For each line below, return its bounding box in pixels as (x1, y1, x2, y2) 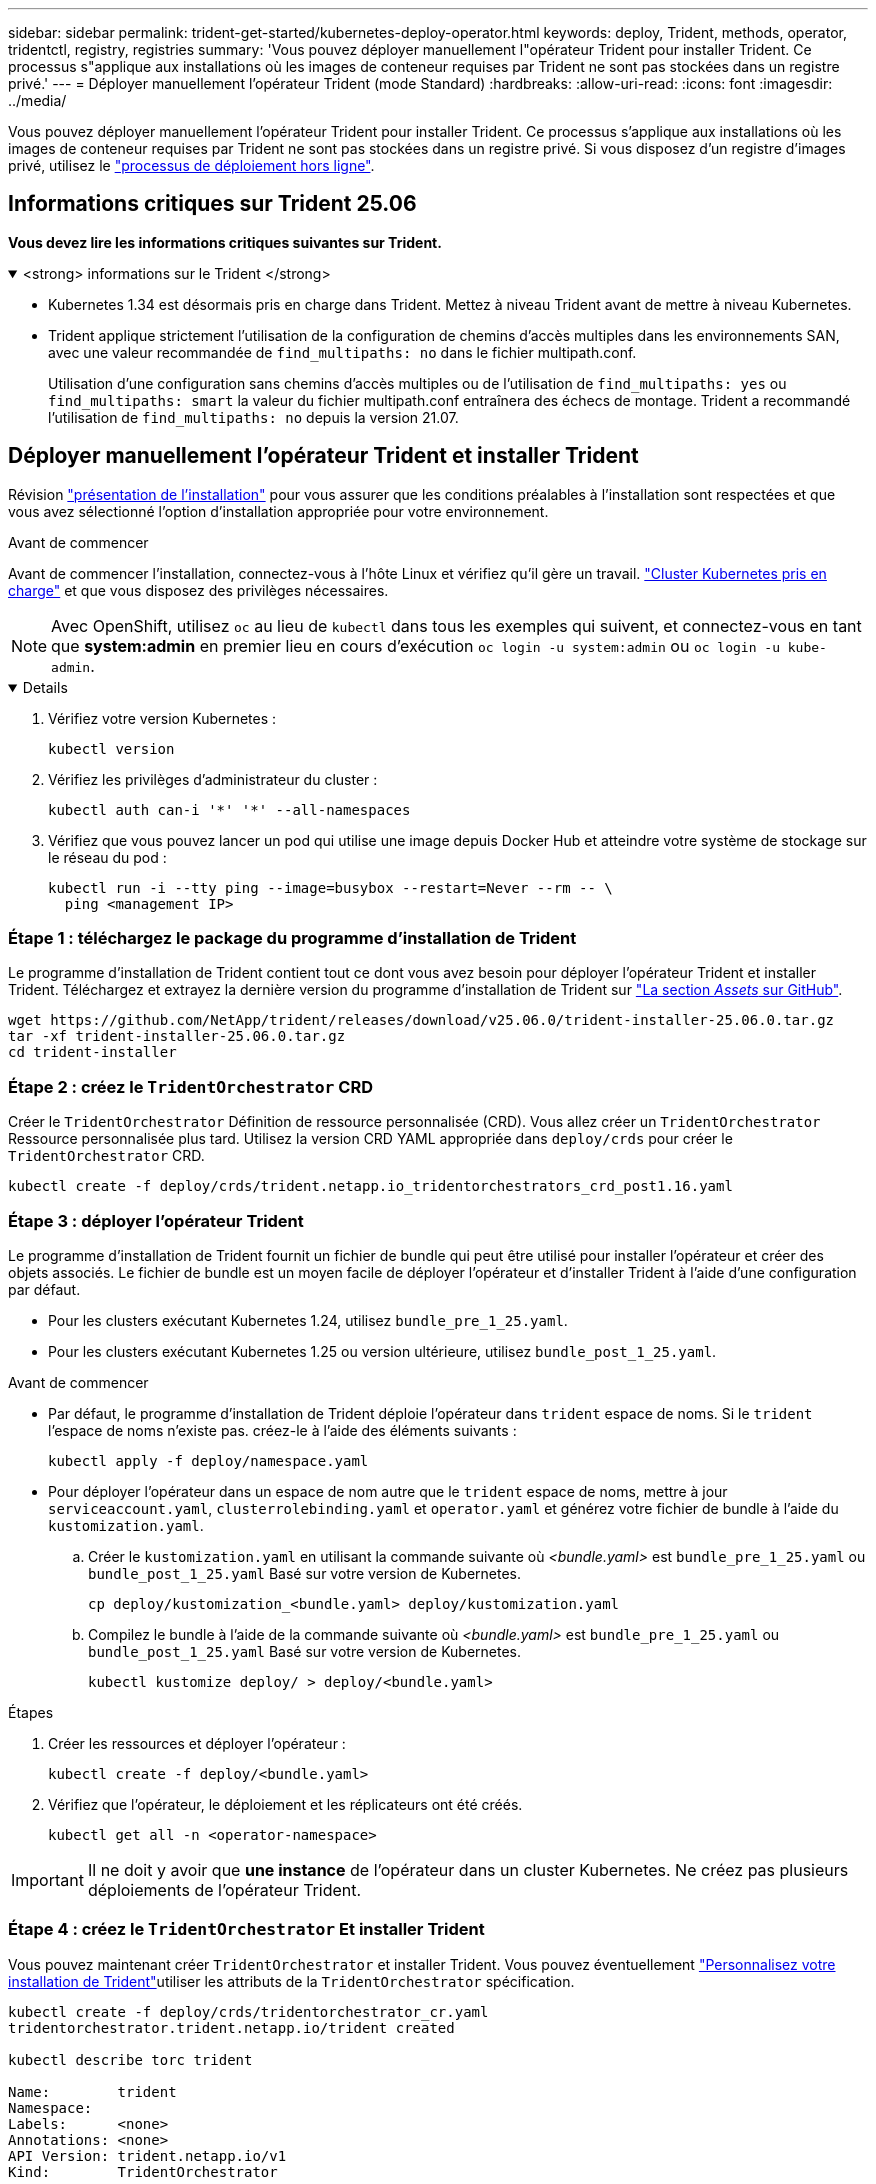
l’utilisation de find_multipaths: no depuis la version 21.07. (48, 408, 459, 426)
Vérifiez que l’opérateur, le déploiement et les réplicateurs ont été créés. (48, 1795, 523, 1813)
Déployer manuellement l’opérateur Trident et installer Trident (8, 443, 639, 469)
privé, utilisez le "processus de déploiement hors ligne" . (8, 157, 375, 174)
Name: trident (8, 2083, 177, 2100)
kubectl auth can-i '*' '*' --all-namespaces (48, 801, 411, 818)
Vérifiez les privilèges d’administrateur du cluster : (48, 770, 378, 788)
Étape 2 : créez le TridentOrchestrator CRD (8, 1076, 373, 1097)
